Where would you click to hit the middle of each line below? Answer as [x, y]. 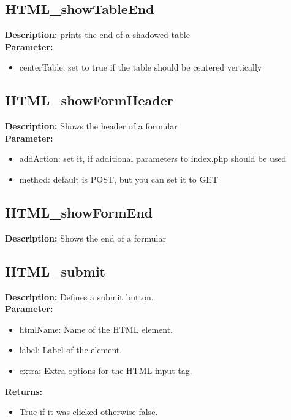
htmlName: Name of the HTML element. [96, 329]
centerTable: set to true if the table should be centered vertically [141, 67]
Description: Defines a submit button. [79, 296]
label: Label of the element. [71, 350]
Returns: [24, 391]
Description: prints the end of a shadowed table [97, 35]
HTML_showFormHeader [89, 100]
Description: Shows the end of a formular [85, 238]
